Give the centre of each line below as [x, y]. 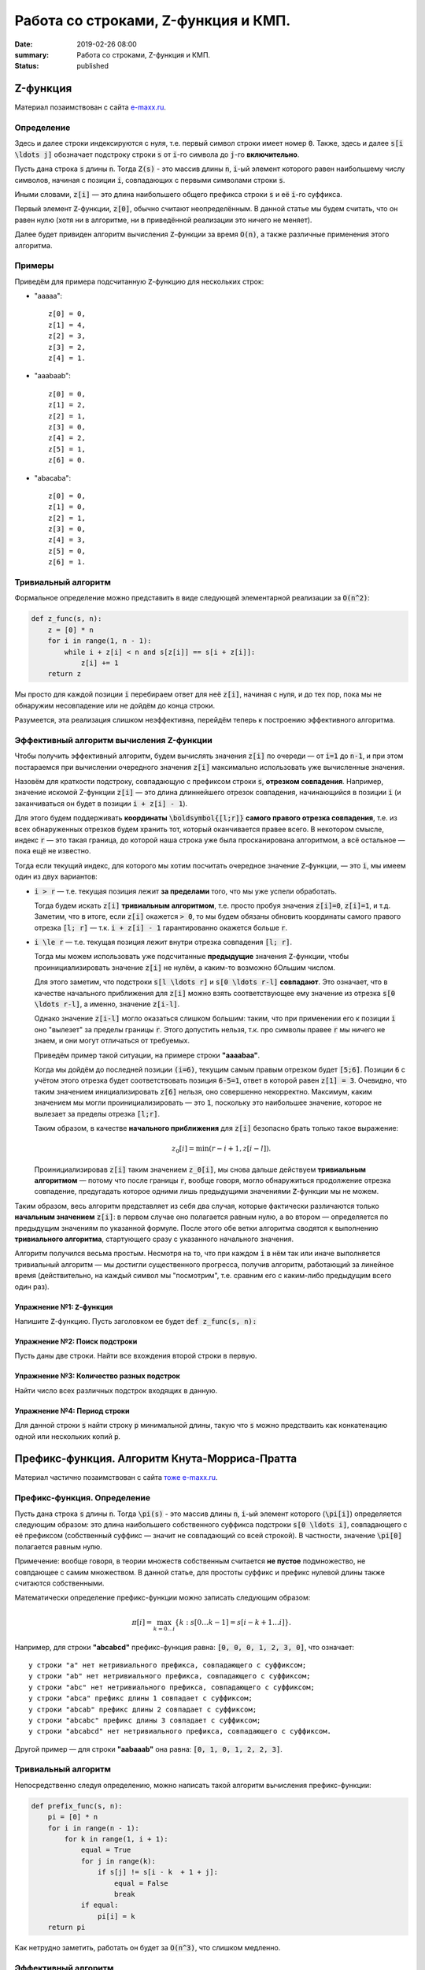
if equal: [100, 1905]
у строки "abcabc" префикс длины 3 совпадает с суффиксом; [145, 1720]
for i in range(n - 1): [93, 1828]
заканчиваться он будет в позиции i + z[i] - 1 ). [101, 803]
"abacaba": [53, 478]
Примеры [34, 266]
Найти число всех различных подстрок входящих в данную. [116, 1390]
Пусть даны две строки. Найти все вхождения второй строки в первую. [136, 1356]
